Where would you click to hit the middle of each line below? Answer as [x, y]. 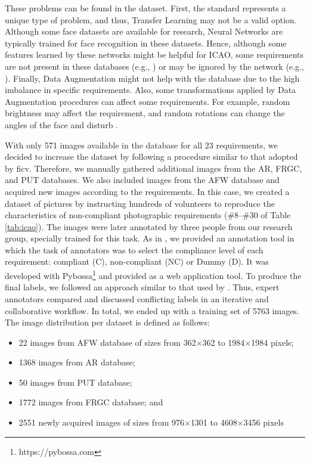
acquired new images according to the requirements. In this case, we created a [147, 191]
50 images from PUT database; [75, 382]
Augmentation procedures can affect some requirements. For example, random [148, 101]
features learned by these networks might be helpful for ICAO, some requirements [154, 55]
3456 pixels [263, 422]
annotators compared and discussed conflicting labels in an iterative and [137, 298]
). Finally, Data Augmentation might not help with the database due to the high [152, 78]
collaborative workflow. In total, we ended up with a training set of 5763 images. [152, 310]
